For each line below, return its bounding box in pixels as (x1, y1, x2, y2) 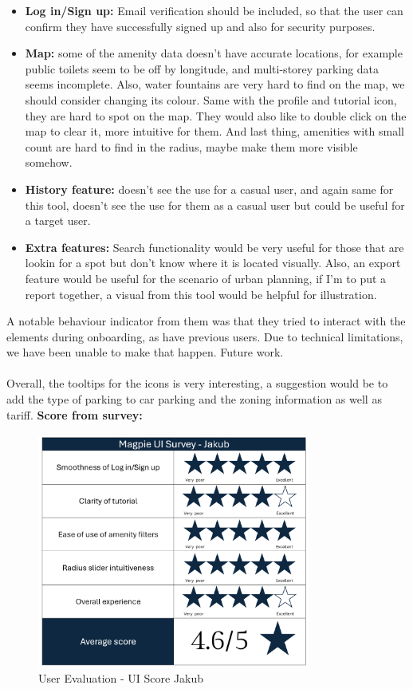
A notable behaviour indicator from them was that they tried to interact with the (6, 313, 406, 329)
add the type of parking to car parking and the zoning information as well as (6, 391, 382, 407)
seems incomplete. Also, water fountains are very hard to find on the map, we (25, 76, 405, 93)
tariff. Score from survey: (6, 406, 143, 423)
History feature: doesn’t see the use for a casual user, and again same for (25, 180, 394, 197)
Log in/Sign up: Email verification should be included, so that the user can (25, 2, 403, 18)
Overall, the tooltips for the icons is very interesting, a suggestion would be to (6, 375, 388, 392)
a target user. (25, 212, 91, 229)
